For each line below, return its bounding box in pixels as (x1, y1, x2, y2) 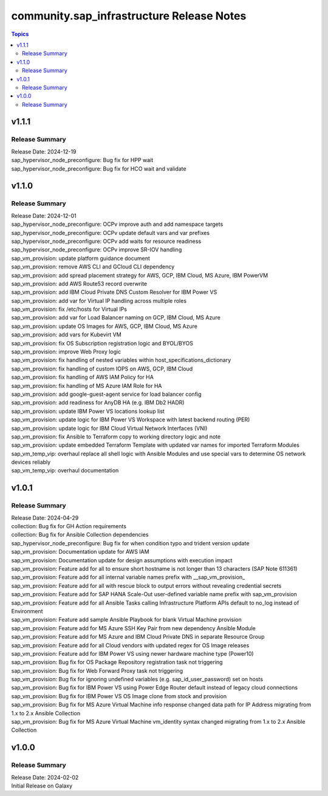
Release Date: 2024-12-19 (11, 148, 77, 155)
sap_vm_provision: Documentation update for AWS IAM (11, 548, 149, 556)
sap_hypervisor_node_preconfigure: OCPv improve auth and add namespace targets (11, 220, 224, 228)
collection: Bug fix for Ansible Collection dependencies (11, 531, 149, 539)
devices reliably (11, 458, 51, 466)
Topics (11, 30, 29, 38)
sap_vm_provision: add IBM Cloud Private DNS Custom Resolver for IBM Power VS (11, 288, 217, 296)
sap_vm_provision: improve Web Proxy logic (11, 348, 121, 355)
